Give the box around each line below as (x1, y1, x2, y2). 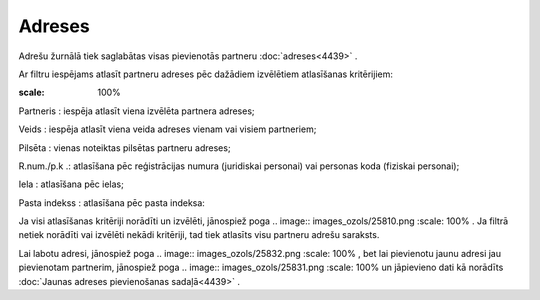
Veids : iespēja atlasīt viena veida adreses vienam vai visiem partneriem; (18, 123, 317, 135)
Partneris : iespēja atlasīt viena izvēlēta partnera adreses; (18, 105, 255, 117)
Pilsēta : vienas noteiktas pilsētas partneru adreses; (18, 141, 231, 154)
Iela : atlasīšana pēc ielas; (18, 178, 124, 190)
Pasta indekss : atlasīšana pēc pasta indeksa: (18, 196, 205, 209)
